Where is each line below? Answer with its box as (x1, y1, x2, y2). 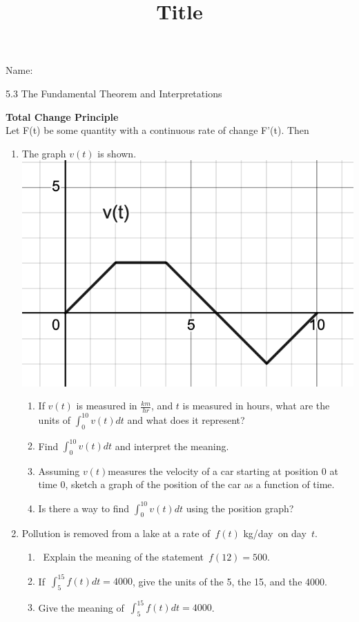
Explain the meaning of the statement (43, 549, 204, 563)
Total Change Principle (6, 109, 119, 124)
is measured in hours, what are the (182, 398, 330, 413)
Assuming (38, 463, 80, 478)
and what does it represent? (127, 412, 245, 427)
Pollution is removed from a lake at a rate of (21, 526, 211, 541)
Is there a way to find (38, 500, 130, 515)
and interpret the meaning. (115, 438, 229, 453)
